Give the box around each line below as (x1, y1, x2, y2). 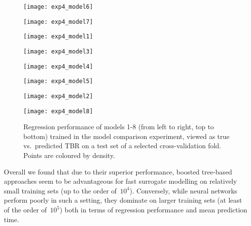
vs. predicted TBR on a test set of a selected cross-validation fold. (23, 140, 221, 151)
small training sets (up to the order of (4, 185, 117, 195)
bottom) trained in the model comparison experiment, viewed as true (23, 131, 230, 141)
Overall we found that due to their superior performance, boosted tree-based (4, 166, 233, 176)
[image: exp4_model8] (23, 107, 93, 115)
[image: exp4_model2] (23, 92, 93, 100)
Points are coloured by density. (23, 150, 115, 160)
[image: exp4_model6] (23, 3, 93, 10)
